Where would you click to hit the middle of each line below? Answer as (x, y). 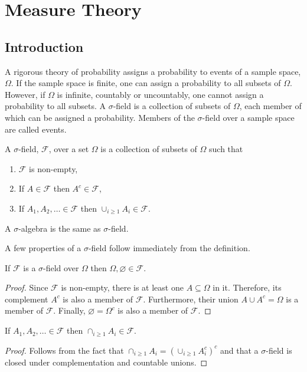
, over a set (69, 149)
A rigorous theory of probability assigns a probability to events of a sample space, (153, 71)
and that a (239, 350)
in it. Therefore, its (247, 287)
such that (226, 149)
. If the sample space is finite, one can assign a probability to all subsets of (146, 83)
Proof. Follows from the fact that (64, 350)
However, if (25, 94)
